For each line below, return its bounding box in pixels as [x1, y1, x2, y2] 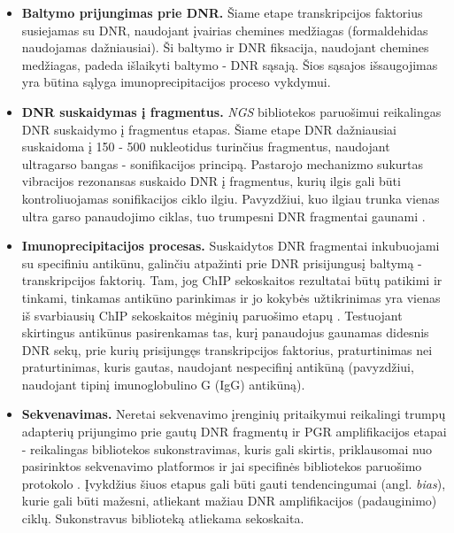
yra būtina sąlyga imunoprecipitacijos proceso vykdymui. [21, 73, 331, 91]
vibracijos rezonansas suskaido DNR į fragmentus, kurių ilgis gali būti [21, 172, 401, 190]
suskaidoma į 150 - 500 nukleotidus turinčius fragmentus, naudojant [21, 137, 390, 156]
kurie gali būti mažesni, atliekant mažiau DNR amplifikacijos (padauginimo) [21, 491, 437, 510]
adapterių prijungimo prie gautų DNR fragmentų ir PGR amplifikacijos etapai [21, 422, 447, 441]
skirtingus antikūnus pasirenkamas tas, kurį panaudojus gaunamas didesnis [21, 323, 429, 342]
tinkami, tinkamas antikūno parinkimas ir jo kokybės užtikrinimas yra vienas [21, 288, 441, 306]
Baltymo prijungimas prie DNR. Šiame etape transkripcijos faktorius [21, 4, 423, 21]
